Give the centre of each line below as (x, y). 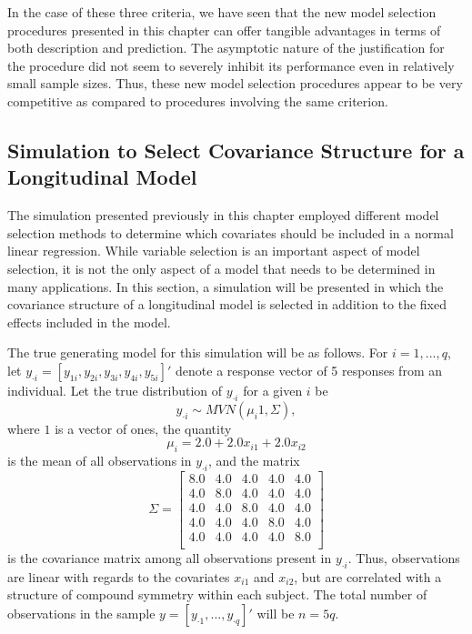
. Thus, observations (404, 558)
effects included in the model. (89, 322)
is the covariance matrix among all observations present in (170, 558)
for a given (273, 390)
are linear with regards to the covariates (119, 576)
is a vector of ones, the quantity (143, 428)
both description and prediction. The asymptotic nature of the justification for (226, 48)
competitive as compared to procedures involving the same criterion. (198, 101)
